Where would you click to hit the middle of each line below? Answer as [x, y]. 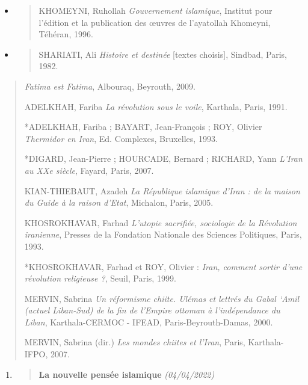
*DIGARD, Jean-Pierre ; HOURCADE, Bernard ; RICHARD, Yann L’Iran [163, 159]
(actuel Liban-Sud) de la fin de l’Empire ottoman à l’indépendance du [152, 310]
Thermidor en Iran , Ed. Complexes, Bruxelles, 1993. [121, 138]
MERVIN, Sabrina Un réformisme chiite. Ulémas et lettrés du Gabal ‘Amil [162, 298]
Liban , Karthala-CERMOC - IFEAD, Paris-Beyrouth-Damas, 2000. [149, 322]
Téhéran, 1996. [66, 34]
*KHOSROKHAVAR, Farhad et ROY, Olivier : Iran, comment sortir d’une [163, 266]
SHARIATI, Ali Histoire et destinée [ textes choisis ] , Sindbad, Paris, [163, 54]
